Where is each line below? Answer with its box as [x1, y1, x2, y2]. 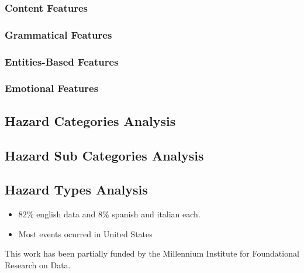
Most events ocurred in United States [18, 227, 153, 240]
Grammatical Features [5, 27, 112, 42]
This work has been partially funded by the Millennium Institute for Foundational [5, 247, 299, 260]
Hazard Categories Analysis [5, 111, 176, 129]
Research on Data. [5, 258, 71, 271]
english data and [36, 208, 96, 220]
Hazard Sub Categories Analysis [5, 146, 204, 164]
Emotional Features [5, 81, 99, 95]
